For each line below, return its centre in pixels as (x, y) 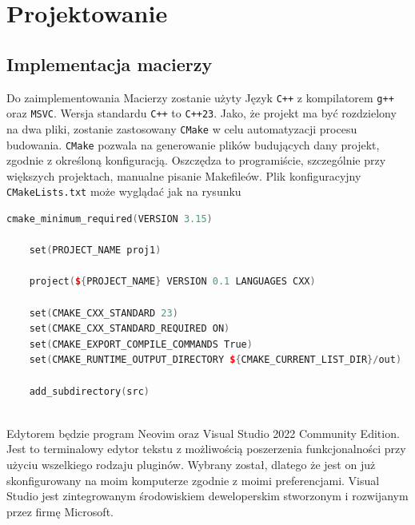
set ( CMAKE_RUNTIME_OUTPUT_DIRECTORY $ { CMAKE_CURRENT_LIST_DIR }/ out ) (215, 360)
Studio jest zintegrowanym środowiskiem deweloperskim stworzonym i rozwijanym (207, 496)
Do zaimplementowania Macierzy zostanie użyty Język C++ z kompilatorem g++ (200, 97)
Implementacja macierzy (110, 64)
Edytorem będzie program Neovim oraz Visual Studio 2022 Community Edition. (203, 433)
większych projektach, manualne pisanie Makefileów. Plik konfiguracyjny (184, 175)
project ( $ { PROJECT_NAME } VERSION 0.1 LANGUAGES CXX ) (172, 282)
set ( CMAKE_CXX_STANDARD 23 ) (104, 313)
